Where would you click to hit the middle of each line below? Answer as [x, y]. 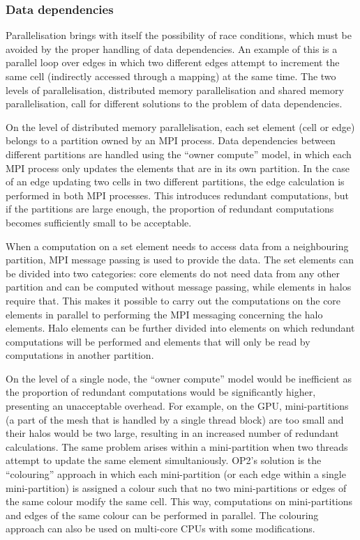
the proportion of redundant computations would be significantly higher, [161, 392]
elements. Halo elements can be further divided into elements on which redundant [180, 328]
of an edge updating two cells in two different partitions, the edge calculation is [175, 182]
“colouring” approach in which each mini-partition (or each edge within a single [176, 474]
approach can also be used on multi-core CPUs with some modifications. [160, 529]
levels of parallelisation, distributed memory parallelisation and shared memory [175, 90]
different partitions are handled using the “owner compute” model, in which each [179, 154]
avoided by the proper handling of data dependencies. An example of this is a [172, 48]
